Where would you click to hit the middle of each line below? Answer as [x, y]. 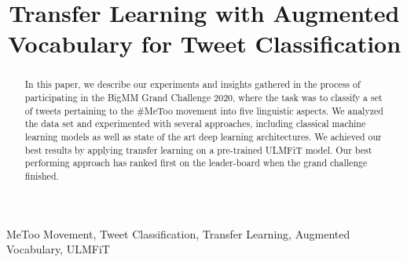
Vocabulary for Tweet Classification [204, 44]
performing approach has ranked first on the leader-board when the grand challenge [196, 163]
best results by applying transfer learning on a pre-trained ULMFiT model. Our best [198, 149]
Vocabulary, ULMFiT [58, 249]
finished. [42, 175]
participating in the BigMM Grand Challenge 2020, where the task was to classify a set [203, 98]
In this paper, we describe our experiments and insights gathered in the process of [192, 84]
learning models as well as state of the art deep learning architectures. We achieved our [203, 136]
